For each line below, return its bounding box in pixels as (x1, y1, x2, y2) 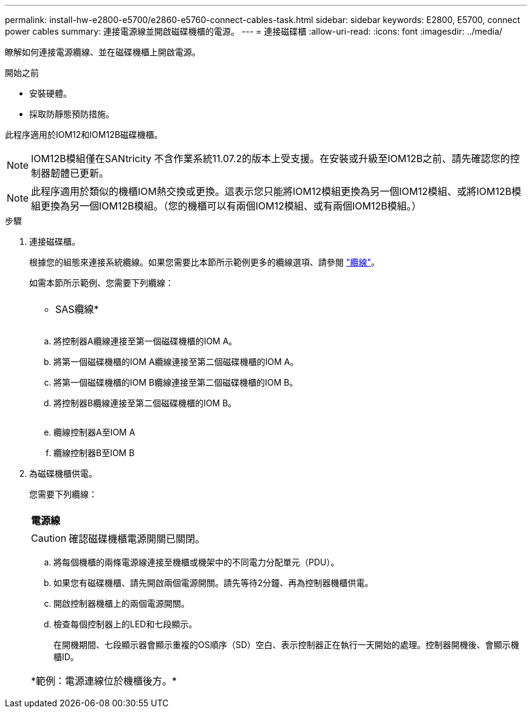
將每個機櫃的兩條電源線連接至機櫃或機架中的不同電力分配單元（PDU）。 (53, 557, 339, 567)
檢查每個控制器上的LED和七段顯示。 (53, 619, 197, 629)
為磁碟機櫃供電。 (29, 468, 97, 479)
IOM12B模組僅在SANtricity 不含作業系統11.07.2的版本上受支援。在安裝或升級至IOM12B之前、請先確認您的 (31, 152, 510, 165)
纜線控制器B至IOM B (53, 448, 135, 458)
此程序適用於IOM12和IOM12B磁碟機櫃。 (5, 129, 163, 140)
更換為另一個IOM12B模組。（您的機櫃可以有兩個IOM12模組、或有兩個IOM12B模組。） (41, 200, 421, 212)
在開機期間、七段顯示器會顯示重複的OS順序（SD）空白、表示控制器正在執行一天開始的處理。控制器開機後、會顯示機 (53, 640, 519, 650)
